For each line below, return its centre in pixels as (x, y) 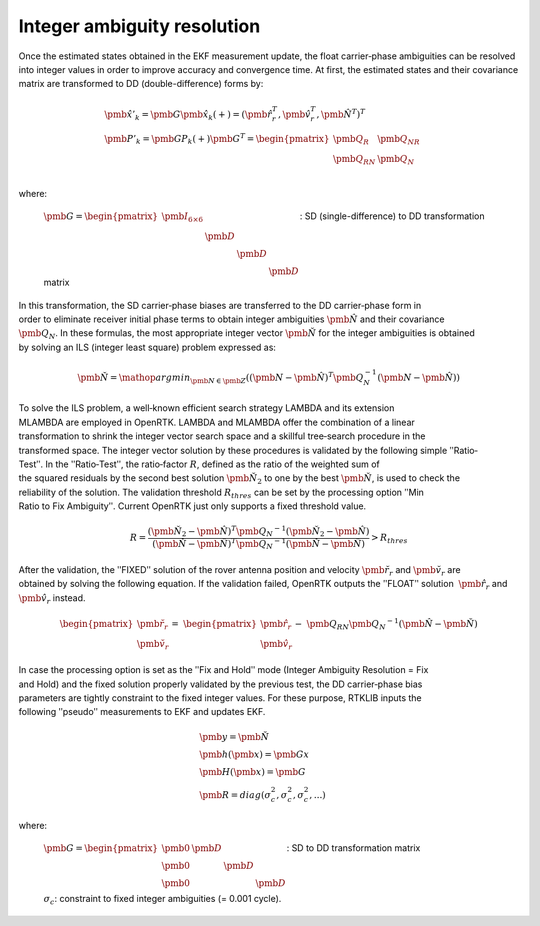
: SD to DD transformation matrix (353, 848)
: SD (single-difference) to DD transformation (392, 216)
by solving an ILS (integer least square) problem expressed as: (147, 347)
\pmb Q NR (398, 140)
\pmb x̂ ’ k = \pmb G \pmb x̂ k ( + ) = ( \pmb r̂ (188, 115)
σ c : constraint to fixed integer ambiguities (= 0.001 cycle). (162, 900)
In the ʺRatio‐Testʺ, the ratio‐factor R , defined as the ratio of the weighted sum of (212, 464)
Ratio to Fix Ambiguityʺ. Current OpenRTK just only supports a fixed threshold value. (192, 506)
